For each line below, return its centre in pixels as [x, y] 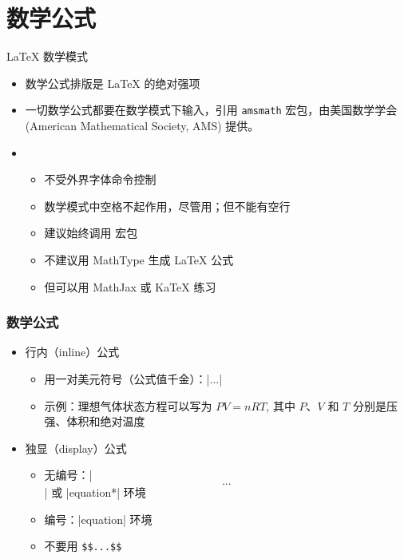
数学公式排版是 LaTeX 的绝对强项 [113, 83]
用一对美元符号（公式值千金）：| [127, 378]
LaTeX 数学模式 [48, 56]
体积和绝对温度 [106, 421]
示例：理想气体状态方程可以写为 [128, 405]
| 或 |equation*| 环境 [95, 492]
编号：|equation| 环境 [98, 519]
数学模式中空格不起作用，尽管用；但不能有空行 [167, 206]
